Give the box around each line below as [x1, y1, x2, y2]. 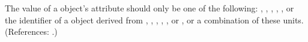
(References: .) [5, 25, 58, 38]
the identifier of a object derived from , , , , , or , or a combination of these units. [5, 13, 304, 26]
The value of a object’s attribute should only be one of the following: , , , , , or [5, 2, 294, 14]
